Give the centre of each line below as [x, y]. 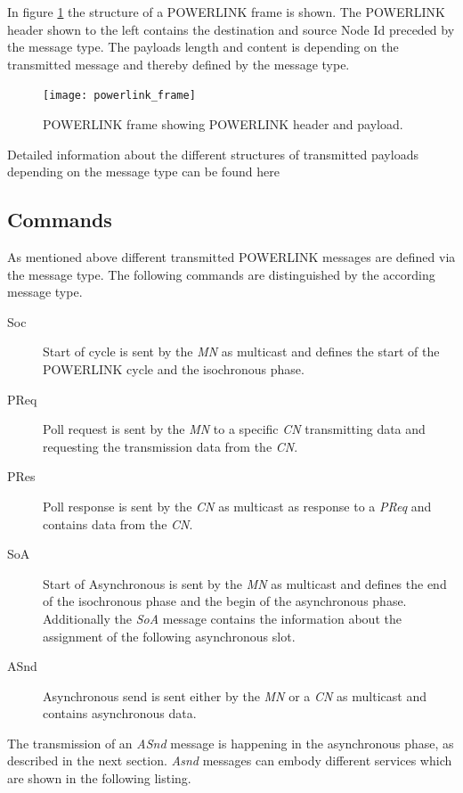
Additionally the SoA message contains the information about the [222, 618]
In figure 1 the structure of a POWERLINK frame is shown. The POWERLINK [226, 12]
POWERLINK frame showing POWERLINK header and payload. [223, 124]
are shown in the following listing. [99, 778]
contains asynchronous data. [120, 713]
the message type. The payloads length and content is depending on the [203, 47]
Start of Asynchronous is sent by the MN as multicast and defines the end [245, 583]
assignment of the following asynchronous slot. [169, 636]
